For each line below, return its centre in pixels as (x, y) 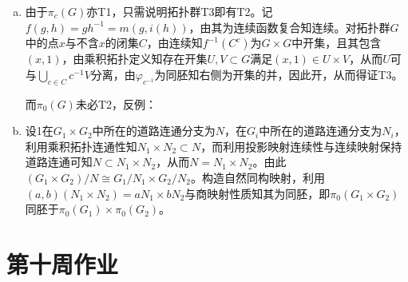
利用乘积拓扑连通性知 (81, 146)
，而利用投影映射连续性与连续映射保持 (301, 146)
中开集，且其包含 (337, 43)
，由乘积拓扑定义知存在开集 (135, 59)
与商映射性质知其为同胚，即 (257, 193)
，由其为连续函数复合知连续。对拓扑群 (289, 27)
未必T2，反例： (116, 103)
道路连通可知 (59, 162)
